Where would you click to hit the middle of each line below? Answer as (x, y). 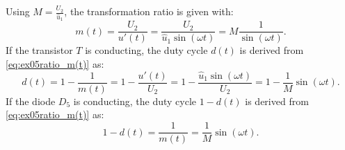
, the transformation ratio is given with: (149, 11)
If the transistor (39, 50)
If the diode (31, 101)
